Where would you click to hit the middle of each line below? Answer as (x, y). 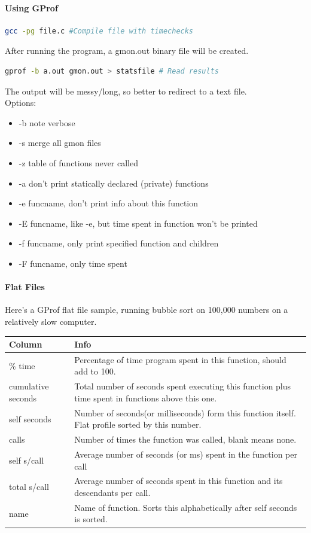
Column (26, 344)
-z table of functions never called (79, 162)
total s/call (29, 487)
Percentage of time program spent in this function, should (180, 359)
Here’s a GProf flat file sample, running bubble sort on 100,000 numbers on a (147, 310)
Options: (21, 103)
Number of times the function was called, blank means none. (185, 439)
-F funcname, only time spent (73, 263)
